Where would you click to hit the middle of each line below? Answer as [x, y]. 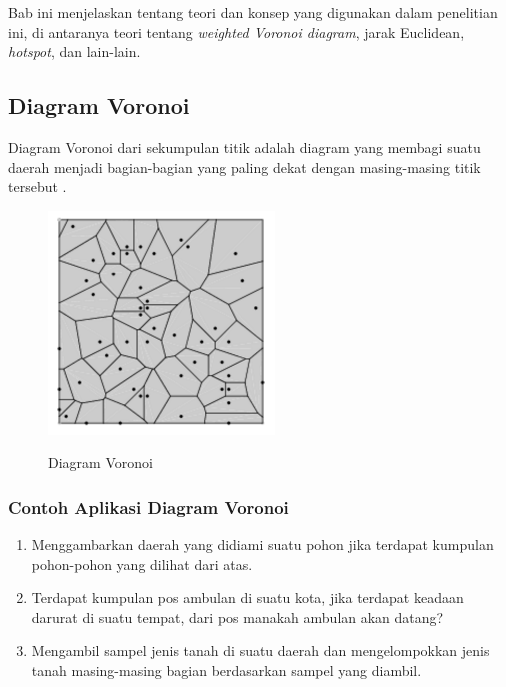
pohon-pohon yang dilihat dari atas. [142, 563]
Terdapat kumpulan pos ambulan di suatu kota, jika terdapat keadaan [247, 597]
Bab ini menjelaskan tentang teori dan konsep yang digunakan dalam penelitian [253, 12]
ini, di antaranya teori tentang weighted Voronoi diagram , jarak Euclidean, [236, 31]
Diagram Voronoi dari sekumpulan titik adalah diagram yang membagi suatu [244, 147]
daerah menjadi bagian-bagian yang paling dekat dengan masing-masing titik [244, 166]
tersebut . [37, 186]
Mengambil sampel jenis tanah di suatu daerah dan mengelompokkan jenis [260, 650]
